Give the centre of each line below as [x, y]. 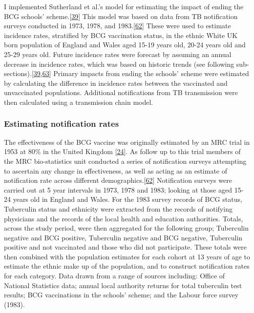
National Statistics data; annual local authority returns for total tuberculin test [123, 285]
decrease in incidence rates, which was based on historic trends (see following [119, 64]
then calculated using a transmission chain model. [79, 102]
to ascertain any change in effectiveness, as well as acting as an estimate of [116, 170]
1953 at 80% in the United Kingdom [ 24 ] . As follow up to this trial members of [122, 151]
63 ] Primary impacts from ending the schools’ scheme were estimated [146, 73]
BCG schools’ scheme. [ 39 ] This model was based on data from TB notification [121, 16]
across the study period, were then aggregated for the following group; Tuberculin [127, 228]
